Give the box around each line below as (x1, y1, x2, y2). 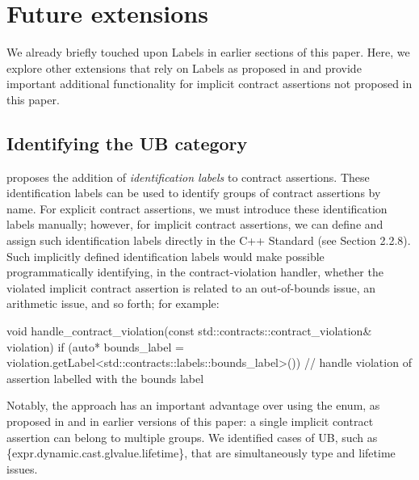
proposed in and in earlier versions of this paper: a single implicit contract (6, 413, 374, 430)
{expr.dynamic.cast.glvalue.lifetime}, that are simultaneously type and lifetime (6, 444, 396, 461)
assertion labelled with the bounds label (6, 369, 204, 386)
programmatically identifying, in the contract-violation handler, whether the (6, 263, 383, 280)
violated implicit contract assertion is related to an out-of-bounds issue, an (6, 279, 376, 296)
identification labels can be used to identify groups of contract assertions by (6, 184, 381, 201)
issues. (6, 460, 38, 477)
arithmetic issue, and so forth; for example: (6, 295, 220, 312)
